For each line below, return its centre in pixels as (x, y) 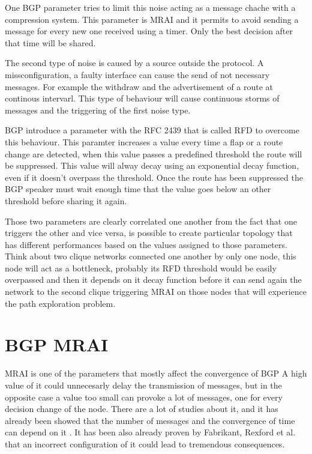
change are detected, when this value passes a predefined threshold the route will (154, 153)
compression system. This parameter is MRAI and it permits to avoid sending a (152, 19)
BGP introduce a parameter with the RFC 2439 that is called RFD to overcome (152, 130)
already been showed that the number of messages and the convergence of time (150, 420)
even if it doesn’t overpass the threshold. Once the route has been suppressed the (154, 177)
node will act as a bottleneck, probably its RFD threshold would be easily (141, 268)
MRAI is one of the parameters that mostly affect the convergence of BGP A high (156, 373)
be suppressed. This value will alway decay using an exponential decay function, (152, 165)
